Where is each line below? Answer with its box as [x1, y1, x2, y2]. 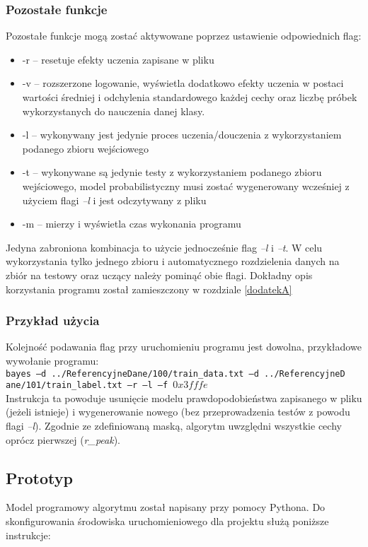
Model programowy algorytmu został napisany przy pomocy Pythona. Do [6, 500, 326, 514]
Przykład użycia [6, 312, 100, 329]
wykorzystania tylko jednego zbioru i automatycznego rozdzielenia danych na [6, 254, 340, 269]
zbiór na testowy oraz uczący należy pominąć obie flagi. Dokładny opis [6, 267, 313, 282]
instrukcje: [6, 527, 51, 542]
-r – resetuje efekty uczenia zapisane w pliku [22, 52, 214, 66]
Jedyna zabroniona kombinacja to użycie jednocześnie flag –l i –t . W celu [6, 240, 323, 254]
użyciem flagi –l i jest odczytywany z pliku [22, 192, 207, 207]
